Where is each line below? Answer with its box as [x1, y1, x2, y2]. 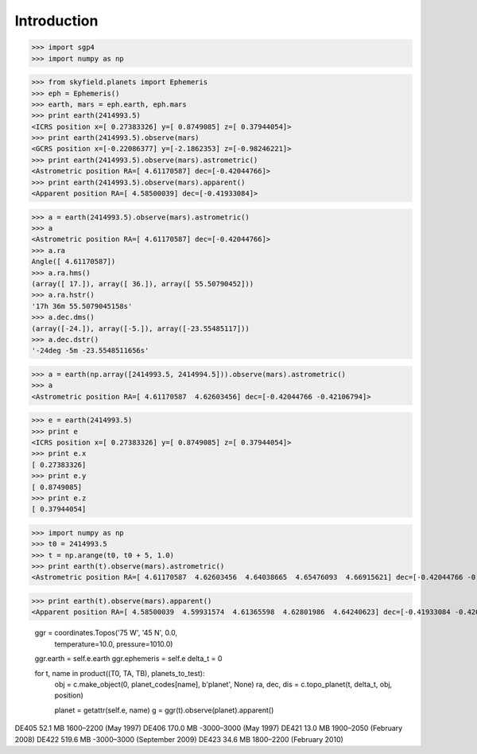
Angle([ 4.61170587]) [31, 257, 116, 266]
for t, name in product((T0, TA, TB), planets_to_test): [34, 668, 205, 678]
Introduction [14, 12, 99, 29]
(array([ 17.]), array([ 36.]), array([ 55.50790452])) [31, 279, 254, 288]
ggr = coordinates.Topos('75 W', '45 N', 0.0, [34, 628, 178, 638]
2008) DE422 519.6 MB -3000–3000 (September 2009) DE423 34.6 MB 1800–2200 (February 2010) [14, 734, 343, 744]
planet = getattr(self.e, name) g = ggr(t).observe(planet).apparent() [54, 705, 274, 715]
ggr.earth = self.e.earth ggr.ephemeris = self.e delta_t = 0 [34, 654, 223, 663]
